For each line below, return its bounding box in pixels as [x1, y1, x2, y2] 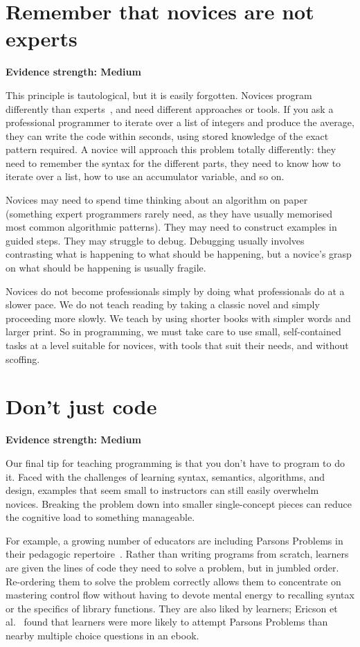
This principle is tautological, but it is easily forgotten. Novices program [6, 87, 312, 102]
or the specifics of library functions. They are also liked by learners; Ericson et [6, 601, 338, 615]
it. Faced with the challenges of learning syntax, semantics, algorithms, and [6, 469, 325, 484]
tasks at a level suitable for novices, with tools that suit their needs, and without [6, 338, 349, 352]
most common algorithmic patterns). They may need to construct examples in [6, 220, 337, 234]
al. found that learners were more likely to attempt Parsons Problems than [6, 614, 328, 629]
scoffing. [6, 351, 40, 366]
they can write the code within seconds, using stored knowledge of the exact [6, 128, 329, 143]
